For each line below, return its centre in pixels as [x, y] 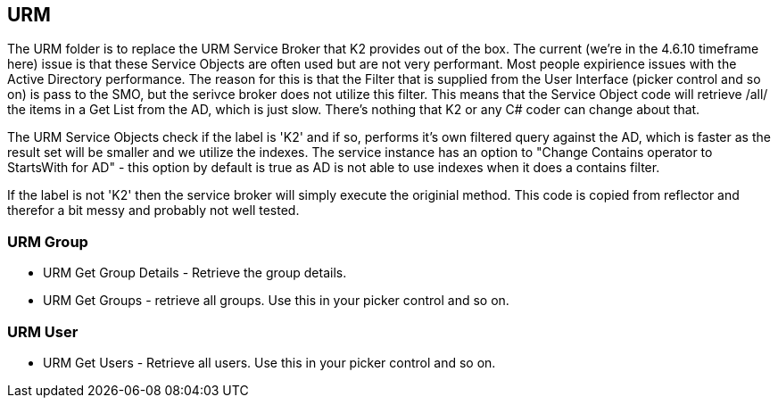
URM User [43, 331]
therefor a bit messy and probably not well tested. [153, 211]
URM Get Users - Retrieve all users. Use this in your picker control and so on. [269, 362]
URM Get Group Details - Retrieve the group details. [195, 273]
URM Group [48, 241]
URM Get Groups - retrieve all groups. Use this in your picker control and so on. [276, 301]
